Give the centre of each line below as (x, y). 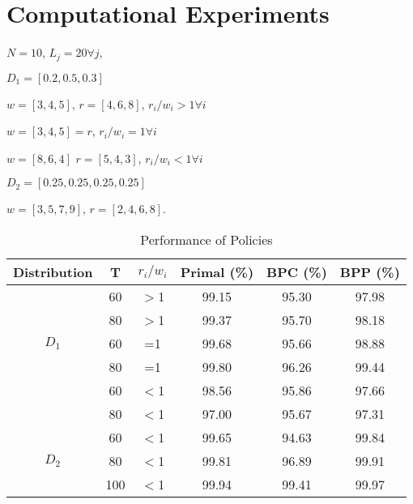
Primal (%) (217, 271)
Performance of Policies (206, 239)
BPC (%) (297, 271)
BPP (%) (370, 271)
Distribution (53, 271)
